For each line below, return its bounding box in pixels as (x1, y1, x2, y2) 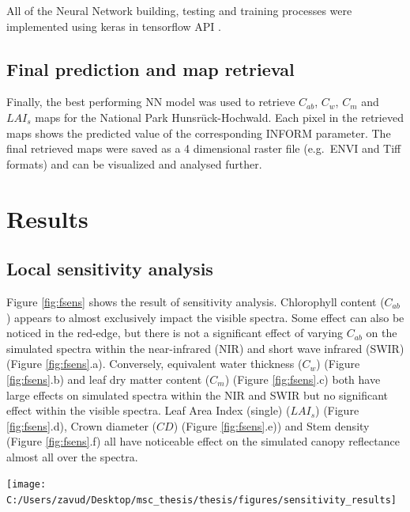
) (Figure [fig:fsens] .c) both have (224, 370, 381, 387)
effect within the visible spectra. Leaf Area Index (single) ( (6, 402, 291, 419)
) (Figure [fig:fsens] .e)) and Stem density (173, 417, 370, 434)
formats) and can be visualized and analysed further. (6, 155, 262, 172)
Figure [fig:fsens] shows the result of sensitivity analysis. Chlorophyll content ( (6, 293, 385, 309)
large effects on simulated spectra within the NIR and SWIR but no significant (6, 386, 388, 403)
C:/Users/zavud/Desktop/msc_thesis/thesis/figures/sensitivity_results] (6, 495, 397, 506)
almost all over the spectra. (6, 448, 138, 465)
